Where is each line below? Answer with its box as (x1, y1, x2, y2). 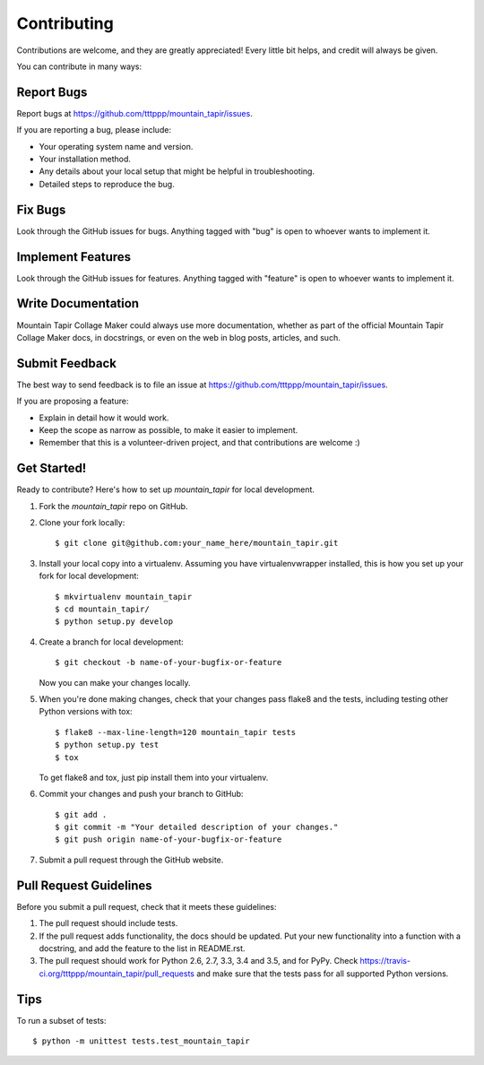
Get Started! (16, 461, 87, 476)
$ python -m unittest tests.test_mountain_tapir (32, 1036, 250, 1046)
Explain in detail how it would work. (39, 412, 169, 423)
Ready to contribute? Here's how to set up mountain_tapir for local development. (16, 484, 315, 495)
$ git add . (55, 810, 108, 819)
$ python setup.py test (55, 740, 160, 750)
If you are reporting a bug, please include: (16, 125, 172, 135)
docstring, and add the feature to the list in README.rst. (39, 942, 246, 954)
